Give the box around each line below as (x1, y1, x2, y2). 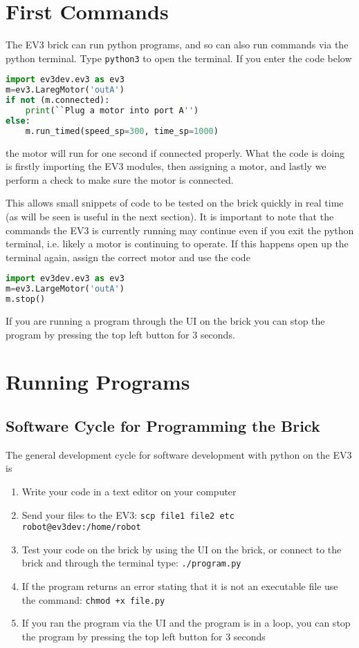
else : (6, 115, 30, 126)
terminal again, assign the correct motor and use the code (6, 249, 250, 264)
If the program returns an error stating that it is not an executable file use (21, 579, 338, 593)
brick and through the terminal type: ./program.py (21, 555, 241, 570)
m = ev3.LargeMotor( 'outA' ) (6, 284, 125, 294)
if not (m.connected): (6, 95, 110, 106)
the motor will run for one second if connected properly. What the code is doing (6, 145, 344, 160)
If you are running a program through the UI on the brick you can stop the (6, 314, 325, 327)
